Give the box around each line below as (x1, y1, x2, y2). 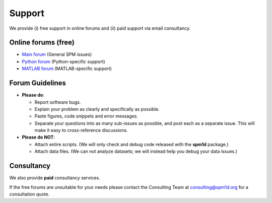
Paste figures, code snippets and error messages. (34, 113, 139, 119)
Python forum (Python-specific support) (22, 58, 105, 64)
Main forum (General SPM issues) (22, 51, 92, 57)
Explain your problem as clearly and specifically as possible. (34, 106, 160, 112)
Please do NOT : (22, 134, 55, 141)
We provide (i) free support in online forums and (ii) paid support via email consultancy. (9, 25, 191, 31)
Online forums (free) (9, 38, 75, 47)
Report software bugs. (34, 99, 81, 105)
